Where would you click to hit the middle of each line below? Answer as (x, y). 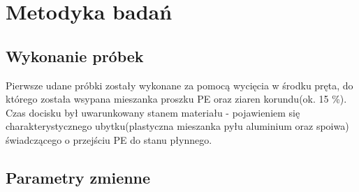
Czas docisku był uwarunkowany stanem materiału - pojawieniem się (153, 112)
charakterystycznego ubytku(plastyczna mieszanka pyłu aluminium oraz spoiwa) (177, 126)
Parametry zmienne (78, 177)
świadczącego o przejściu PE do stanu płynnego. (109, 139)
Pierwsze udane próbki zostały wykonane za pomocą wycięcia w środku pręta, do (179, 85)
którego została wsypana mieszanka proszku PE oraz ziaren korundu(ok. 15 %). (176, 99)
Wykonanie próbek (75, 56)
